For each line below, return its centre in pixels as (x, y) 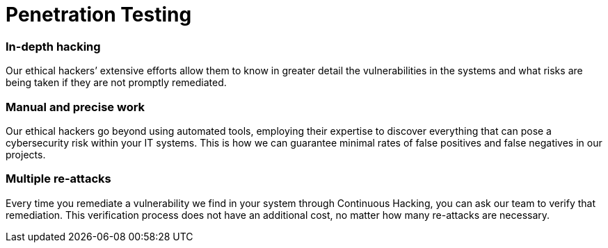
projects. (26, 154)
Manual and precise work (75, 107)
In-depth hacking (53, 46)
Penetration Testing (99, 15)
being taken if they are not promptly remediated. (116, 83)
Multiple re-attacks (58, 179)
